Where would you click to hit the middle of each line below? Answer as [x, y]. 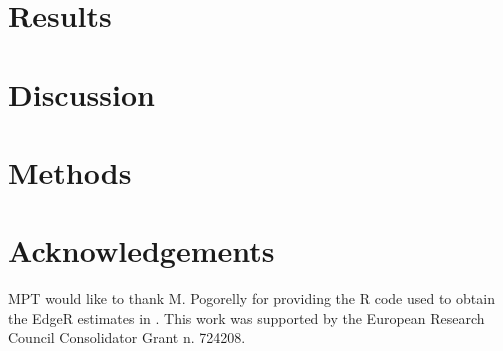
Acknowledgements [141, 250]
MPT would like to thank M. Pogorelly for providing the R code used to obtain [251, 298]
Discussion [81, 93]
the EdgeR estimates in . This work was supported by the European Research [246, 317]
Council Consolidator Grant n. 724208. [127, 337]
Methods [70, 171]
